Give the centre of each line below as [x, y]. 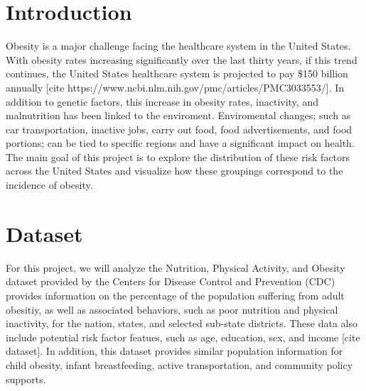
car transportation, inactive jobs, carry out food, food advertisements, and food [179, 129]
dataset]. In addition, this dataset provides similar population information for [174, 351]
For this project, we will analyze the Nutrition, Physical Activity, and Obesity [176, 267]
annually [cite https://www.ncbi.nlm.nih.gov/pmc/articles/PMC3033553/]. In [175, 87]
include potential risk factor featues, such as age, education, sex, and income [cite [183, 337]
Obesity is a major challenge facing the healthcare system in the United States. [178, 46]
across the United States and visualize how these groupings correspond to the [174, 171]
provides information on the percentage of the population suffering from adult [175, 295]
